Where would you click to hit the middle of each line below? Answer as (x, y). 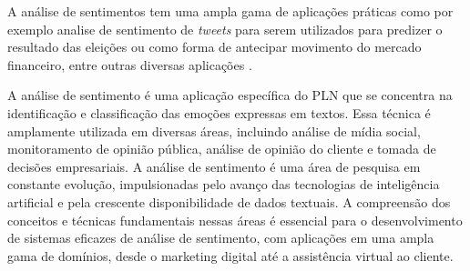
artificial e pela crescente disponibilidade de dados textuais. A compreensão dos (229, 201)
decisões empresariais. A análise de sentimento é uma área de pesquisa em (214, 166)
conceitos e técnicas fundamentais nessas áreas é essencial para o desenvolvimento (235, 220)
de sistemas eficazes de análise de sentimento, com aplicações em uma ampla (221, 238)
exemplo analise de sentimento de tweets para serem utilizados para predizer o (225, 29)
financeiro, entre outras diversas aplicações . (130, 64)
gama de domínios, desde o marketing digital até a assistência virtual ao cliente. (230, 255)
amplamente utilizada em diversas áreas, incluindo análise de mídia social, (214, 130)
